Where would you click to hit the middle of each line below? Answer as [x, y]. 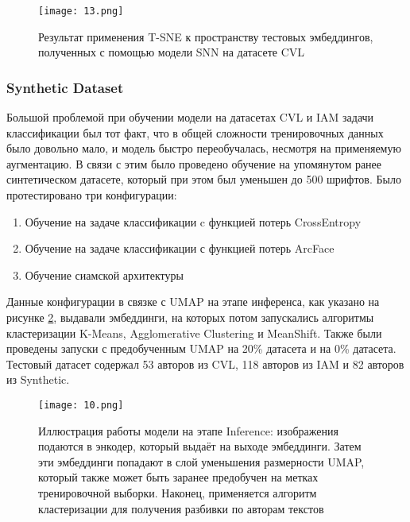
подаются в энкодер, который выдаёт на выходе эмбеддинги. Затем [200, 446]
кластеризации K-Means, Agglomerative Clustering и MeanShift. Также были [194, 333]
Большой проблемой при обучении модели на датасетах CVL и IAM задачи [190, 117]
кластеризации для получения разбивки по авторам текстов [181, 508]
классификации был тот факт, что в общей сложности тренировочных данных [195, 132]
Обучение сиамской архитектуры [104, 275]
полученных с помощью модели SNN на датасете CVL [172, 52]
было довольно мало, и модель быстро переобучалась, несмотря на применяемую [204, 148]
